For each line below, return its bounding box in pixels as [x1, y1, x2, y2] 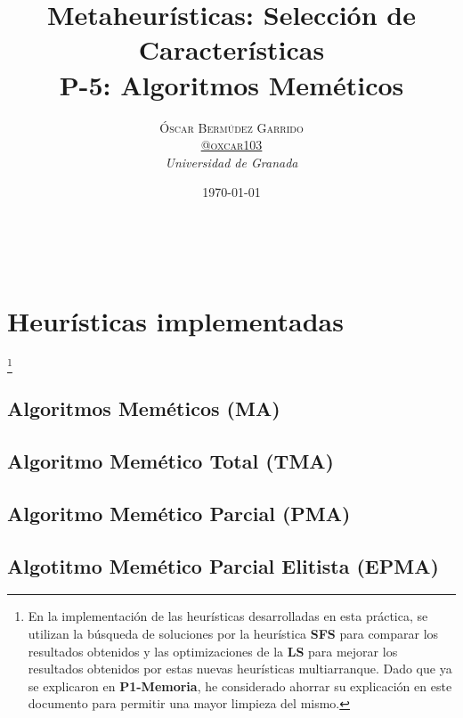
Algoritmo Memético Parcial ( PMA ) [7, 499, 351, 526]
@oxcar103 [200, 135, 263, 154]
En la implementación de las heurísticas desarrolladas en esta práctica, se [28, 607, 428, 625]
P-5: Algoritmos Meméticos [59, 66, 404, 102]
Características [138, 31, 325, 68]
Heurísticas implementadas [7, 302, 344, 339]
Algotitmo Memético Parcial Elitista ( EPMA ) [7, 551, 439, 579]
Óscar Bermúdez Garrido [159, 118, 304, 136]
